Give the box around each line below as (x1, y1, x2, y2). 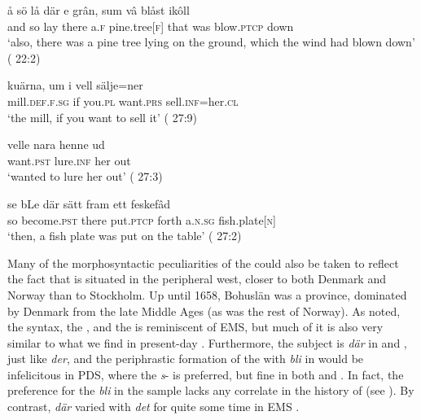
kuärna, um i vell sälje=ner (7, 77, 143, 94)
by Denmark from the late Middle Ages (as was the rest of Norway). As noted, (7, 302, 401, 319)
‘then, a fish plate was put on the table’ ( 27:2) (7, 227, 242, 244)
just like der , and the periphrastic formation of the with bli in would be (7, 350, 364, 367)
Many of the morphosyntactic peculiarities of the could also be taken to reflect (7, 254, 399, 271)
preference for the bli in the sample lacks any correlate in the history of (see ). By (7, 382, 414, 399)
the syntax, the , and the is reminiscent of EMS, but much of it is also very (7, 318, 384, 335)
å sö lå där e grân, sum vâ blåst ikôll (7, 2, 190, 18)
